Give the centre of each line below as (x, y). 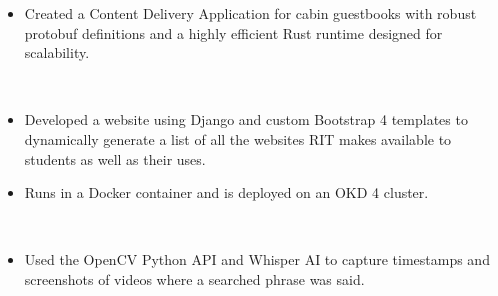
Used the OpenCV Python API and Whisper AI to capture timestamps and (257, 259)
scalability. (57, 52)
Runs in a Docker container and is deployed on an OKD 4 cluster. (226, 192)
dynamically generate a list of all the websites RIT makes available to (238, 138)
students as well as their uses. (115, 158)
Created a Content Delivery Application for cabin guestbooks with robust (250, 13)
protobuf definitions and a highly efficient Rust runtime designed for (233, 32)
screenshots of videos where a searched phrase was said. (194, 278)
